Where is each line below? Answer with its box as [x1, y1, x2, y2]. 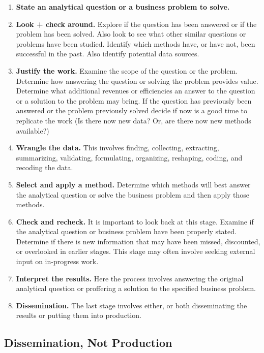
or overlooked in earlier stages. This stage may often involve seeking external [16, 246, 255, 256]
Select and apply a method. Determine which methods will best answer [16, 179, 251, 189]
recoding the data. [16, 162, 73, 173]
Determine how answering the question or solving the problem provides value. [16, 75, 258, 86]
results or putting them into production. [16, 310, 141, 320]
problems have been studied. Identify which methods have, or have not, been [16, 38, 255, 49]
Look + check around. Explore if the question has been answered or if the [16, 18, 257, 29]
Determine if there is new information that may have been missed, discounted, [16, 236, 260, 246]
